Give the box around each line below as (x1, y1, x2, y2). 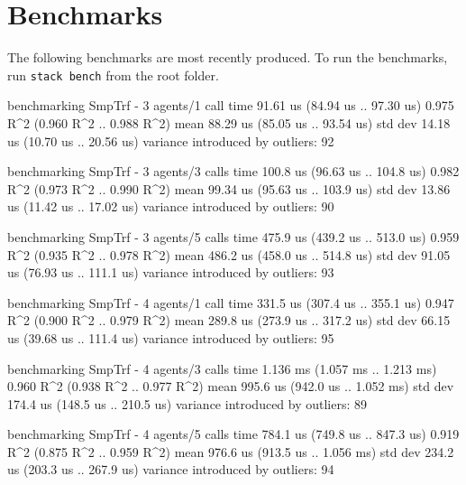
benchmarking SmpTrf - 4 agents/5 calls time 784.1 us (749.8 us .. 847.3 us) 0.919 (7, 424, 460, 443)
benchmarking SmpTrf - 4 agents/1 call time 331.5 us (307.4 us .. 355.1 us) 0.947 (7, 293, 454, 312)
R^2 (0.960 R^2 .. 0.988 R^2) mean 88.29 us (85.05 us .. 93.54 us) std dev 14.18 (7, 113, 451, 132)
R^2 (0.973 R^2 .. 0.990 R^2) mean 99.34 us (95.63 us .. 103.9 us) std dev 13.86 (7, 179, 451, 198)
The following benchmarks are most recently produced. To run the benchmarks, (7, 48, 448, 67)
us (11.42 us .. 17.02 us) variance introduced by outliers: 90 (7, 197, 334, 216)
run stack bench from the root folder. (7, 65, 219, 84)
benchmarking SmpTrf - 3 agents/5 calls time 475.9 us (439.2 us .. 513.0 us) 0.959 (7, 227, 460, 246)
